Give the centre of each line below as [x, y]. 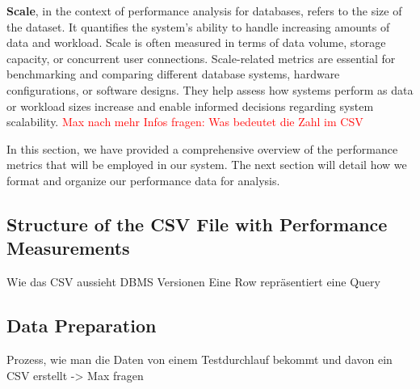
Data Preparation [82, 326]
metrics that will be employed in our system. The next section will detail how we [207, 165]
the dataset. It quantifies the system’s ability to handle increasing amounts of [198, 26]
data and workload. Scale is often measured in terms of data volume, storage [196, 42]
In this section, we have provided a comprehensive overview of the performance [202, 148]
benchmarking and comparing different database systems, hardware [173, 74]
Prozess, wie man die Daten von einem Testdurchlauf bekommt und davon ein [199, 359]
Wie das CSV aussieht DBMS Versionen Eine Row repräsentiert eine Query [193, 282]
